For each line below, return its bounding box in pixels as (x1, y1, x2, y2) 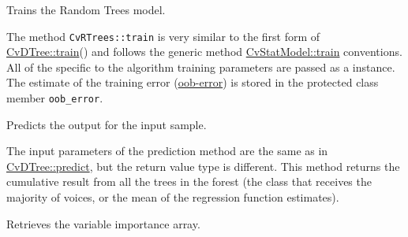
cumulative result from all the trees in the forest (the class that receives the (6, 173, 372, 190)
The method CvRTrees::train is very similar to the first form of (6, 28, 320, 44)
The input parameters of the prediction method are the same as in (6, 143, 328, 159)
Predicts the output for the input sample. (6, 116, 207, 132)
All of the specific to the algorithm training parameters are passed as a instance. (6, 58, 395, 75)
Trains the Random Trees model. (6, 2, 166, 17)
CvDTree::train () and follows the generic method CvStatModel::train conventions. (6, 43, 402, 60)
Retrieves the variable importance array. (6, 215, 200, 231)
